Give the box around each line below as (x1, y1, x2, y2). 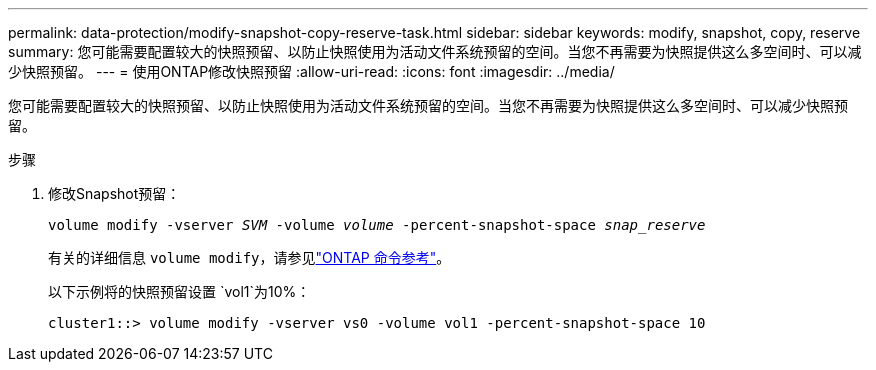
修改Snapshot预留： (48, 185, 181, 202)
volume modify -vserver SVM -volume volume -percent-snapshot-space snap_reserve (48, 217, 706, 233)
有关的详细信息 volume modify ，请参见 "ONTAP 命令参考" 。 (48, 249, 451, 266)
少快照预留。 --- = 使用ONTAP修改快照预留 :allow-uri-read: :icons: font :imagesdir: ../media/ (8, 63, 615, 80)
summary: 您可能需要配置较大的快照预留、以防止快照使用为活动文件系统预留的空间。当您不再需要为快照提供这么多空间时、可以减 (8, 43, 862, 60)
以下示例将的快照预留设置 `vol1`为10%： (48, 283, 311, 300)
